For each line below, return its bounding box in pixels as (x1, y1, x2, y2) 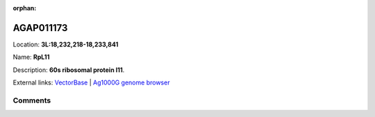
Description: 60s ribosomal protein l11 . (12, 66, 125, 74)
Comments (12, 96, 51, 105)
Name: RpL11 (12, 53, 50, 62)
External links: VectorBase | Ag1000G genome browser (12, 78, 170, 87)
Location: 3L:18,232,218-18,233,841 (12, 40, 119, 48)
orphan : (12, 4, 37, 12)
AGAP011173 (12, 21, 68, 34)
